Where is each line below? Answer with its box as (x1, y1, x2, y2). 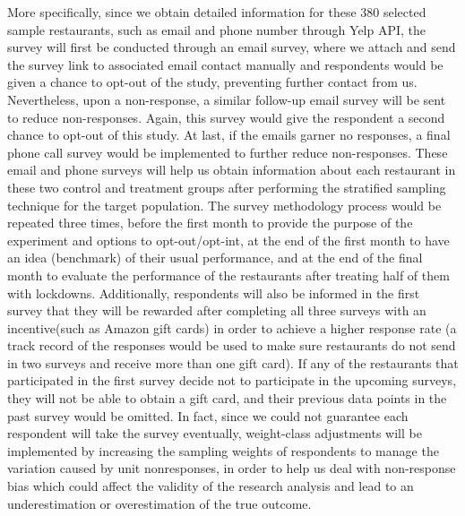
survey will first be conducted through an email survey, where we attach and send (7, 38, 456, 56)
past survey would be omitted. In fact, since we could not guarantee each (7, 406, 409, 425)
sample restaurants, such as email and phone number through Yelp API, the (7, 20, 426, 39)
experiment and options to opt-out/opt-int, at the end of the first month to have (7, 230, 450, 249)
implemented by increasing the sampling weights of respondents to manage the (7, 441, 439, 460)
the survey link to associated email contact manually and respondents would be (7, 55, 443, 73)
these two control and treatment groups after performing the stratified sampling (7, 177, 446, 196)
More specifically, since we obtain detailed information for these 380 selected (7, 3, 426, 21)
